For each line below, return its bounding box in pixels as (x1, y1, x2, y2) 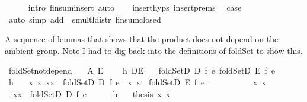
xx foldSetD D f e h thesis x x (12, 87, 171, 100)
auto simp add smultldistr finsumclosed (8, 12, 161, 25)
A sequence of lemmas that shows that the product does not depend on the (5, 33, 279, 45)
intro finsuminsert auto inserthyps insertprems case (28, 1, 242, 13)
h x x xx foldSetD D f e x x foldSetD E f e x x (8, 75, 266, 88)
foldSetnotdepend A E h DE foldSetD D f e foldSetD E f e (8, 64, 276, 76)
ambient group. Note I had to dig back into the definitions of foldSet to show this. (5, 44, 303, 56)
